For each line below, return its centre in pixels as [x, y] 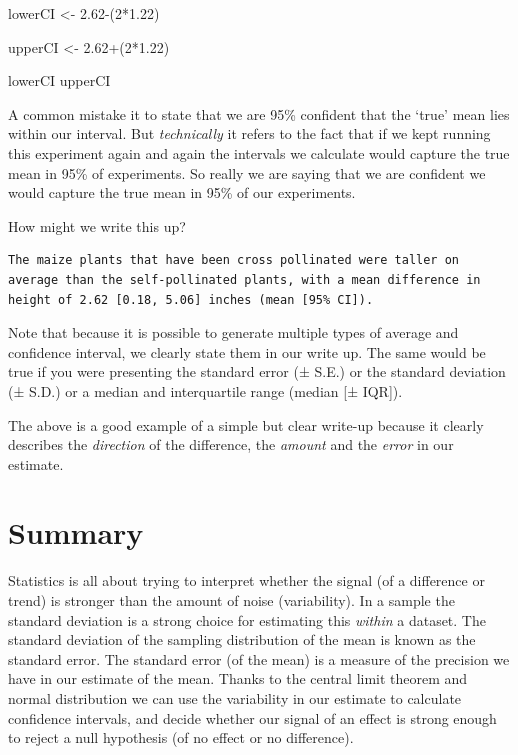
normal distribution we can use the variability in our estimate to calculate [235, 697]
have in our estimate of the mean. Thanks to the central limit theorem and [238, 678]
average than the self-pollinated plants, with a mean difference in [244, 279]
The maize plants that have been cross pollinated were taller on [234, 260]
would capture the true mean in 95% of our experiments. [182, 192]
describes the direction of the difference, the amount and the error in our [231, 444]
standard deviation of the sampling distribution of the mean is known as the [242, 639]
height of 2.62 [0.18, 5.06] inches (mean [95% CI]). [191, 299]
